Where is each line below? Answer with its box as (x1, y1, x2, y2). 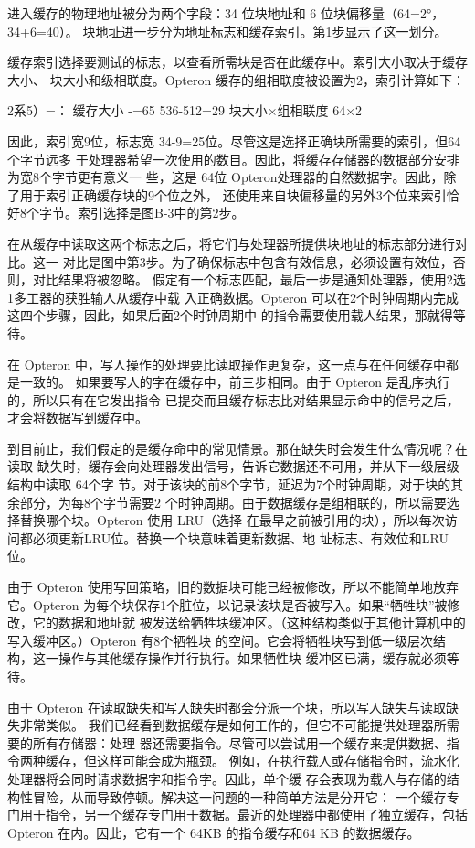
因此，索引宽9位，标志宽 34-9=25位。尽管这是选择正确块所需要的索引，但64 (7, 131, 461, 150)
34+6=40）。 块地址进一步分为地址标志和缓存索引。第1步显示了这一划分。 (7, 21, 448, 40)
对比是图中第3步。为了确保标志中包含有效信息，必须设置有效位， (62, 252, 453, 271)
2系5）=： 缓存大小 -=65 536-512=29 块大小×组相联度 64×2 (7, 101, 363, 120)
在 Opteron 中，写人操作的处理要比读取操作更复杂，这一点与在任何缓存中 (7, 354, 446, 373)
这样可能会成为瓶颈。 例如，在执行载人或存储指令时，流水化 (96, 751, 459, 770)
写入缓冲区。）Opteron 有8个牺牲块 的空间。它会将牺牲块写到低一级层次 (7, 630, 433, 649)
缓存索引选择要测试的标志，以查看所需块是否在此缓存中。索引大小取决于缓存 (7, 52, 468, 71)
